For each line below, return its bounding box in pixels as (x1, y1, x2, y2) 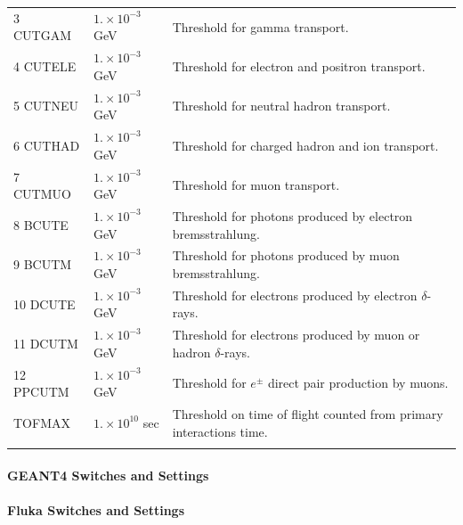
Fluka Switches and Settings (7, 500, 185, 519)
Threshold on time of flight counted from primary (172, 405, 443, 423)
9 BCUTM (13, 255, 72, 274)
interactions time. (172, 422, 268, 440)
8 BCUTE (13, 215, 69, 234)
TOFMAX (13, 413, 70, 431)
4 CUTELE (13, 56, 77, 75)
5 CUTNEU (13, 96, 78, 115)
